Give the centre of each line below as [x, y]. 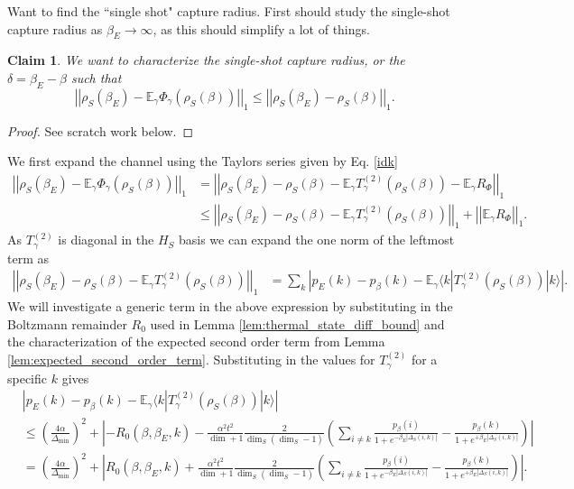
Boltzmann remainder [67, 323]
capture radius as [55, 28]
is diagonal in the [106, 240]
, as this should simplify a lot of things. [261, 28]
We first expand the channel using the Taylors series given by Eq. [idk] [203, 161]
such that [96, 77]
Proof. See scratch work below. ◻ [101, 130]
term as [28, 258]
